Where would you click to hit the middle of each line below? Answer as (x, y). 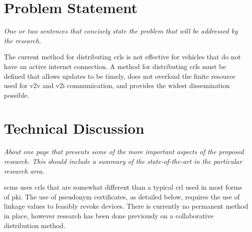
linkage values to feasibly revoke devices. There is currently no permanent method (126, 206)
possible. (17, 95)
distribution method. (35, 225)
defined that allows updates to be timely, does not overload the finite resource (120, 76)
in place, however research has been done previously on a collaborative (109, 215)
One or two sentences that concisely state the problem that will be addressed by (121, 31)
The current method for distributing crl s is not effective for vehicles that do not (122, 57)
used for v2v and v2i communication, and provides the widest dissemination (117, 85)
